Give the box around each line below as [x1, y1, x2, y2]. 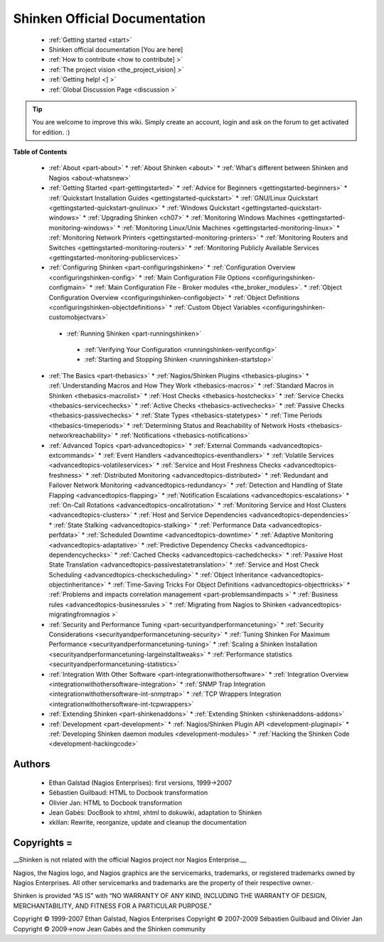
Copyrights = [13, 837, 73, 849]
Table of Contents [13, 148, 68, 156]
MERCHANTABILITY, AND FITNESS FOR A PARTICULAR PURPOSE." [13, 901, 213, 910]
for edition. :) [32, 128, 70, 137]
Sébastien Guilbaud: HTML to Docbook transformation [48, 788, 208, 797]
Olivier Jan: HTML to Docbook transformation [48, 798, 183, 807]
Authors [13, 758, 50, 771]
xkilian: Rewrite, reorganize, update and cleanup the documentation [48, 818, 247, 827]
